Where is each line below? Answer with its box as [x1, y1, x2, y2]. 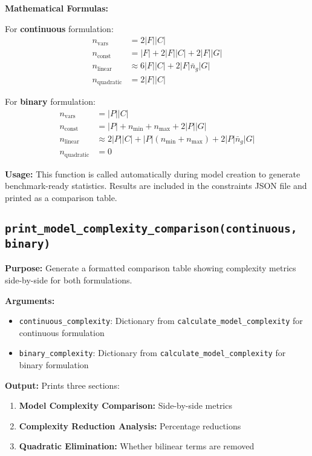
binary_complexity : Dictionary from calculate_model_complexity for [19, 346, 286, 359]
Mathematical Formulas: [5, 2, 108, 14]
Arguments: [5, 294, 55, 306]
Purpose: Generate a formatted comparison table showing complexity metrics [5, 262, 296, 274]
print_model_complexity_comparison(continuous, [5, 222, 297, 236]
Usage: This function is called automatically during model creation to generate [5, 167, 301, 180]
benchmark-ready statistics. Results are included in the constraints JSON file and [5, 179, 307, 192]
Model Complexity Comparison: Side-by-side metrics [19, 399, 232, 412]
